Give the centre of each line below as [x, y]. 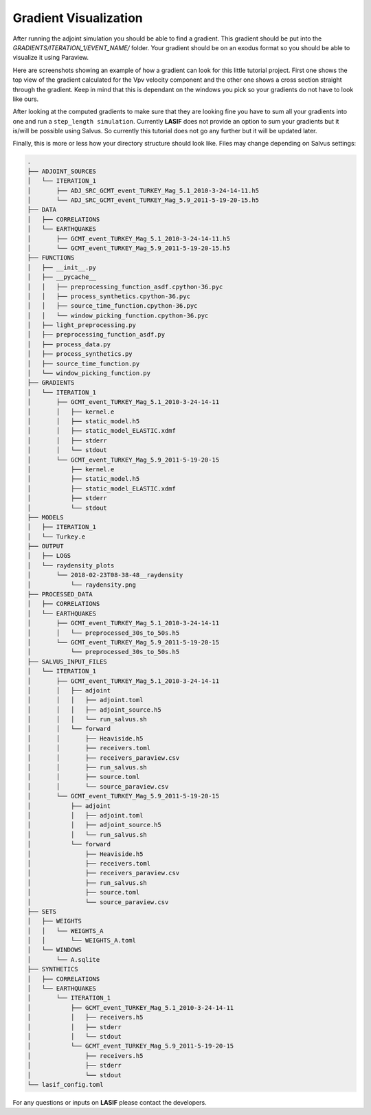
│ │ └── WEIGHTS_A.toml [82, 941]
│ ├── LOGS [49, 556]
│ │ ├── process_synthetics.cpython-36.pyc [109, 296]
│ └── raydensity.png [82, 585]
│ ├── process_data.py [69, 344]
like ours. [26, 99]
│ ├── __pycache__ [61, 277]
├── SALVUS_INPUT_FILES [67, 662]
